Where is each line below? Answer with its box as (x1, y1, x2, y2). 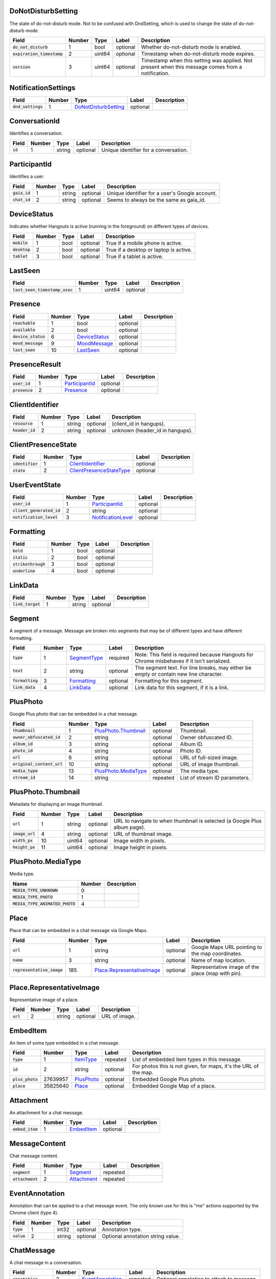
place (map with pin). (191, 969, 242, 977)
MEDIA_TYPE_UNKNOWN (12, 888, 58, 893)
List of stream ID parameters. (179, 774, 250, 781)
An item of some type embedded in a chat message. (9, 1040, 120, 1046)
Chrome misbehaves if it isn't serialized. (134, 657, 231, 665)
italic (12, 555, 28, 560)
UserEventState (9, 480, 61, 489)
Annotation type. (102, 1226, 142, 1233)
